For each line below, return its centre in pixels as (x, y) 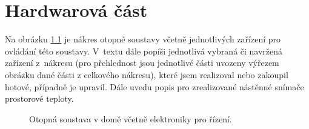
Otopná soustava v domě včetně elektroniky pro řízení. (131, 118)
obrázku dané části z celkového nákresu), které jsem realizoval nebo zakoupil (147, 74)
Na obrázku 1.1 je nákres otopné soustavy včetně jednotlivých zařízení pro (143, 39)
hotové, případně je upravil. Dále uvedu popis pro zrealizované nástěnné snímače (154, 86)
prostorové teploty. (39, 98)
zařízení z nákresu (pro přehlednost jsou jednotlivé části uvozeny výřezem (142, 63)
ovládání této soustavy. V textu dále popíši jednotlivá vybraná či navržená (144, 51)
